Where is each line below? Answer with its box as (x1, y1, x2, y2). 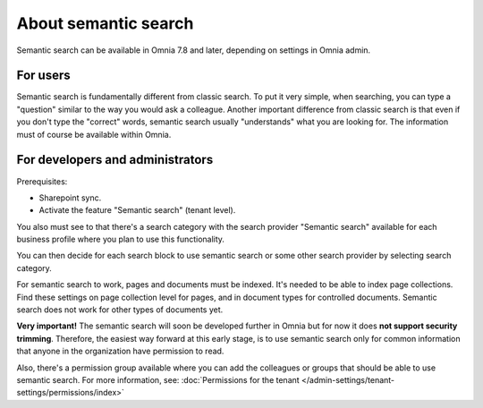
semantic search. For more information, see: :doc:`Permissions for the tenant (16, 375, 300, 385)
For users (16, 68, 71, 83)
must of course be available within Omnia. (16, 129, 172, 140)
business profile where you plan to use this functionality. (16, 234, 225, 245)
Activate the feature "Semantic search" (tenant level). (38, 205, 236, 216)
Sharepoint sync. (38, 192, 102, 203)
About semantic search (16, 13, 194, 33)
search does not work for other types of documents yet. (16, 304, 224, 315)
